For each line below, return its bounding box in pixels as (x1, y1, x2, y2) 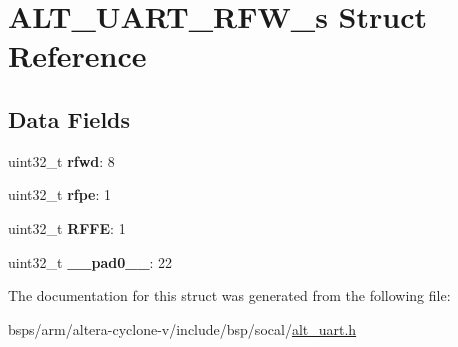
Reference (8, 35, 147, 76)
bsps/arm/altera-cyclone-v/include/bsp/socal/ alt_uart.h (8, 318, 357, 339)
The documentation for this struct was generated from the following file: (8, 285, 451, 306)
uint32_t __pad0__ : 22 (8, 251, 173, 272)
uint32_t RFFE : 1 (8, 217, 126, 238)
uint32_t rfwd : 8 (8, 150, 115, 171)
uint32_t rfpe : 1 (8, 184, 112, 205)
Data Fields (8, 103, 131, 134)
